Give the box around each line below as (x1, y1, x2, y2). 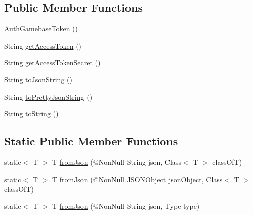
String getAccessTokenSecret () (4, 57, 101, 68)
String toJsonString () (4, 74, 72, 84)
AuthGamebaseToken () (4, 23, 78, 34)
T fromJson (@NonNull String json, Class (52, 156, 181, 167)
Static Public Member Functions (4, 133, 178, 149)
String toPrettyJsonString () (4, 91, 93, 102)
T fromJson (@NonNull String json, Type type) (52, 200, 200, 211)
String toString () (4, 108, 59, 119)
